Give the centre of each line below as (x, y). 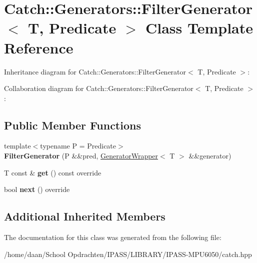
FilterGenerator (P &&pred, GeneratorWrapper (81, 156)
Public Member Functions (72, 125)
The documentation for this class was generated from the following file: (113, 237)
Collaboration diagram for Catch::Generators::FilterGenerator (99, 88)
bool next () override (37, 189)
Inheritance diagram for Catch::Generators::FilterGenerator (95, 71)
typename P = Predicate (78, 146)
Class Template (199, 28)
